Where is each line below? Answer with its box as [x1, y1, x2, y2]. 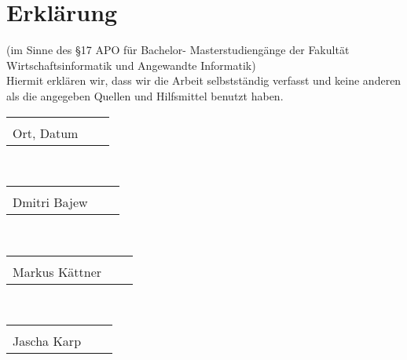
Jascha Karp [13, 332, 82, 351]
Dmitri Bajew [13, 193, 88, 212]
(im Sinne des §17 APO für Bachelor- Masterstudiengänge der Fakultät [6, 42, 350, 58]
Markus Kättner [13, 262, 102, 281]
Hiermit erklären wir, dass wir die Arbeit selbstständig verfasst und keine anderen [6, 72, 401, 89]
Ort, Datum [13, 123, 79, 142]
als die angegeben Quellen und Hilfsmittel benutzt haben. [6, 87, 284, 104]
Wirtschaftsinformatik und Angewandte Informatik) [6, 56, 256, 73]
